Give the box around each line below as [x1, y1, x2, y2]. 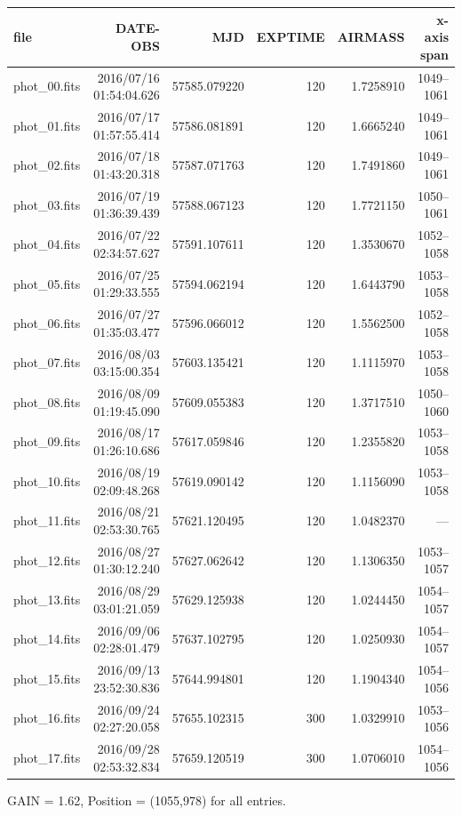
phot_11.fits [13, 511, 81, 530]
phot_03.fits [13, 195, 81, 213]
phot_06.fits [13, 313, 81, 332]
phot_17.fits [13, 748, 81, 766]
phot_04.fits [13, 235, 81, 253]
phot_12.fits [13, 550, 81, 569]
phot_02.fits [13, 156, 81, 174]
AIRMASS [337, 28, 405, 46]
